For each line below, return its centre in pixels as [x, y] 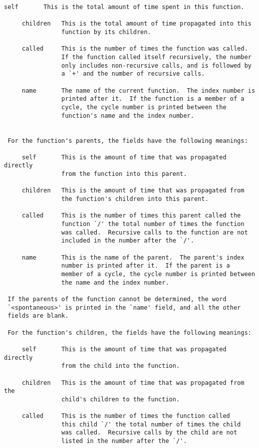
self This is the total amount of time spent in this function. [124, 7]
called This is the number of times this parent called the [131, 216]
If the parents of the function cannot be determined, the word [117, 299]
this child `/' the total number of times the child [151, 424]
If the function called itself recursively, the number [156, 57]
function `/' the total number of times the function [153, 224]
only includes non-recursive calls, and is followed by [156, 65]
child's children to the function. [120, 399]
